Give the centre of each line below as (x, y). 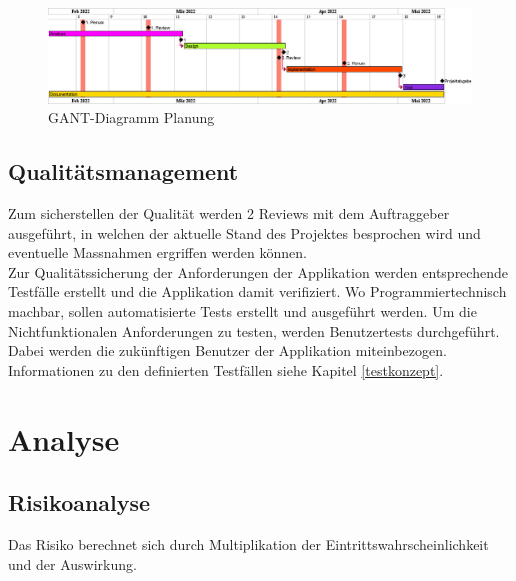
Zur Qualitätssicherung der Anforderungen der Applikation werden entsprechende (258, 271)
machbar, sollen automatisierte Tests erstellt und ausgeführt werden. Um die (242, 311)
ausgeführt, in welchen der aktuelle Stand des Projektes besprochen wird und (244, 232)
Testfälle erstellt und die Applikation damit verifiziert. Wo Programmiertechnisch (257, 291)
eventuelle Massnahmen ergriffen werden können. (157, 252)
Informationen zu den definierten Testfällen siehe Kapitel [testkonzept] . (226, 369)
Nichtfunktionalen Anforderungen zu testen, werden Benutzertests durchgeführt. (254, 330)
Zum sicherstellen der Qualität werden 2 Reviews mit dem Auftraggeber (229, 213)
